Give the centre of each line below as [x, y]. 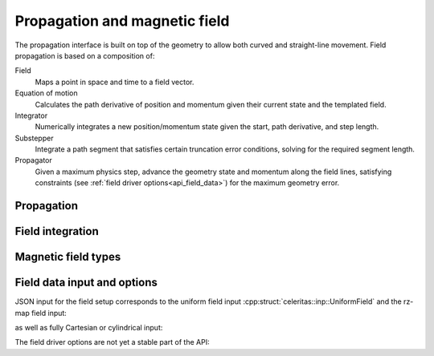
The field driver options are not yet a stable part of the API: [112, 342]
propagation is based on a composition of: [85, 55]
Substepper [34, 138]
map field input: [41, 313]
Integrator [31, 115]
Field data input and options [86, 283]
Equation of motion [46, 93]
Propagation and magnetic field [122, 21]
